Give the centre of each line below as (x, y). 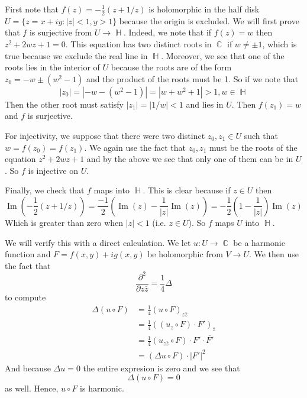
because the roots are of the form (171, 67)
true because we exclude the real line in (76, 55)
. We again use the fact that (135, 147)
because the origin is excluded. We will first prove (209, 20)
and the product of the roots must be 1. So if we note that (192, 78)
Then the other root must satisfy (64, 104)
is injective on (53, 170)
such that (261, 135)
